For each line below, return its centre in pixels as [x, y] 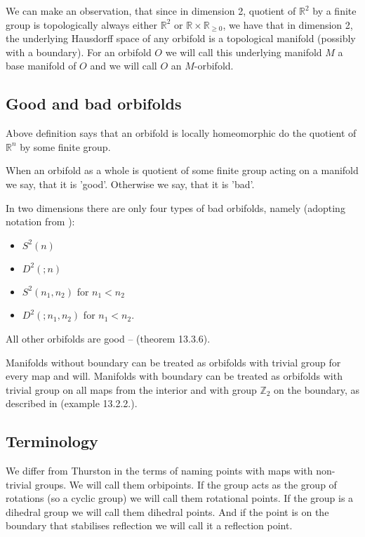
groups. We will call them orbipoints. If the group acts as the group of [186, 484]
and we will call [124, 66]
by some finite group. [65, 146]
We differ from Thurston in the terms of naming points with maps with [159, 471]
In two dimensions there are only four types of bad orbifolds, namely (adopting [175, 207]
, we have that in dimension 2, [288, 24]
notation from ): [40, 221]
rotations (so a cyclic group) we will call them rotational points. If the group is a [180, 498]
